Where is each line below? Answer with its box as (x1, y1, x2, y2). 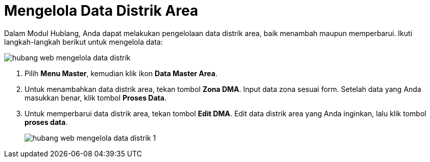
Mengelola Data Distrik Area (4, 2, 199, 19)
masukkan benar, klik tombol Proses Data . (25, 93, 166, 102)
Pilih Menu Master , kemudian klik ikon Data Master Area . (25, 69, 218, 78)
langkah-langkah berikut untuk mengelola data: (4, 37, 163, 46)
